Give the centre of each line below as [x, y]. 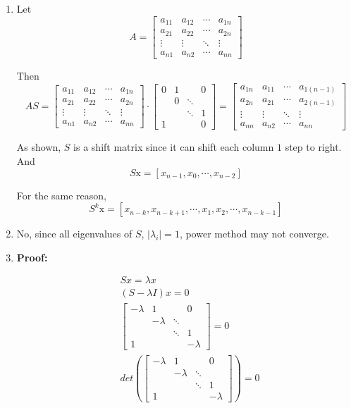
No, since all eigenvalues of [74, 234]
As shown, [39, 147]
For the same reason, [61, 195]
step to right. [313, 147]
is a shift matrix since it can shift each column [174, 147]
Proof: [32, 257]
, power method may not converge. [254, 234]
